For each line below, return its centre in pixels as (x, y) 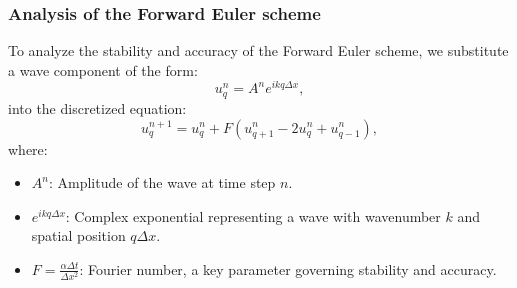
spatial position (78, 235)
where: (28, 148)
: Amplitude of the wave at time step (162, 182)
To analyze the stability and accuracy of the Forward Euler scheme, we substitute (258, 50)
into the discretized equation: (97, 107)
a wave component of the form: (103, 69)
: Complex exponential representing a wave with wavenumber (253, 215)
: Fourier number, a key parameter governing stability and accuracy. (288, 268)
